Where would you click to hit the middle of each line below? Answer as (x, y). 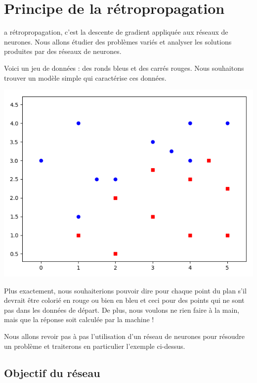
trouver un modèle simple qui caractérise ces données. (85, 77)
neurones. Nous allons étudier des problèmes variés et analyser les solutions (118, 41)
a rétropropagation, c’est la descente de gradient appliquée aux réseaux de (116, 32)
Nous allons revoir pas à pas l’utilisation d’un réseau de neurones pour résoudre (125, 336)
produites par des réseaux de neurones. (63, 51)
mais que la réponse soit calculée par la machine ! (79, 319)
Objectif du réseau (52, 372)
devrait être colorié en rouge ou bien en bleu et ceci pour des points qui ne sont (124, 300)
